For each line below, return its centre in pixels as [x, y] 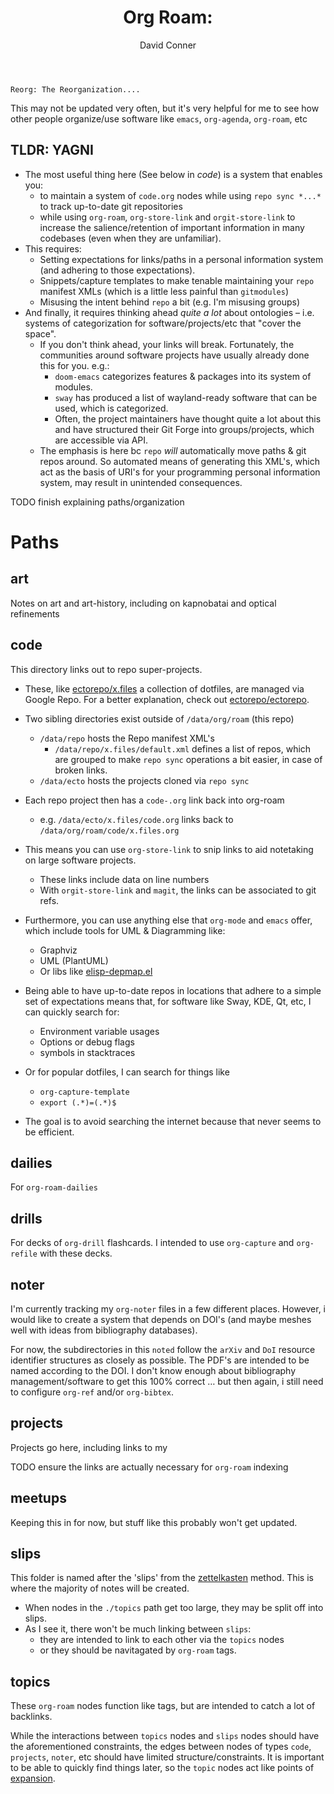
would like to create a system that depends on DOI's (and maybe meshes [161, 1319]
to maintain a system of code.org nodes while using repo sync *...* [180, 195]
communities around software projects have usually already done [174, 355]
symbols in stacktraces [87, 1052]
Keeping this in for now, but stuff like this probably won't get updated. [154, 1522]
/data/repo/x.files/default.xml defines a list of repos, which [183, 748]
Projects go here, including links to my [89, 1447]
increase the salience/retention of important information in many [172, 227]
